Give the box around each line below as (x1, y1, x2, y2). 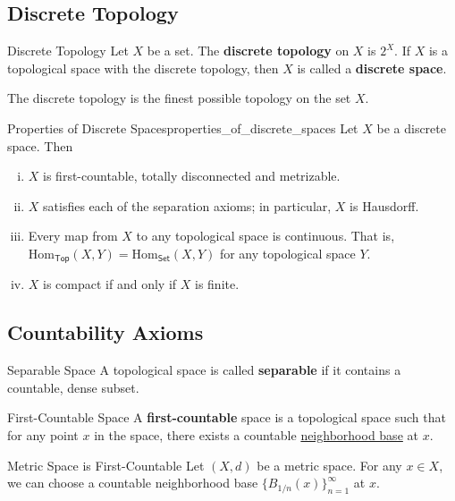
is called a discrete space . (297, 58, 447, 77)
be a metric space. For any (257, 455, 402, 474)
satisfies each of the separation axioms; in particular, (43, 196, 332, 215)
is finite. (195, 275, 240, 293)
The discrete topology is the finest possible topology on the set (7, 89, 351, 107)
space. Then (7, 136, 73, 155)
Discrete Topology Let (7, 41, 129, 60)
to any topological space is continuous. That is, (136, 226, 395, 245)
